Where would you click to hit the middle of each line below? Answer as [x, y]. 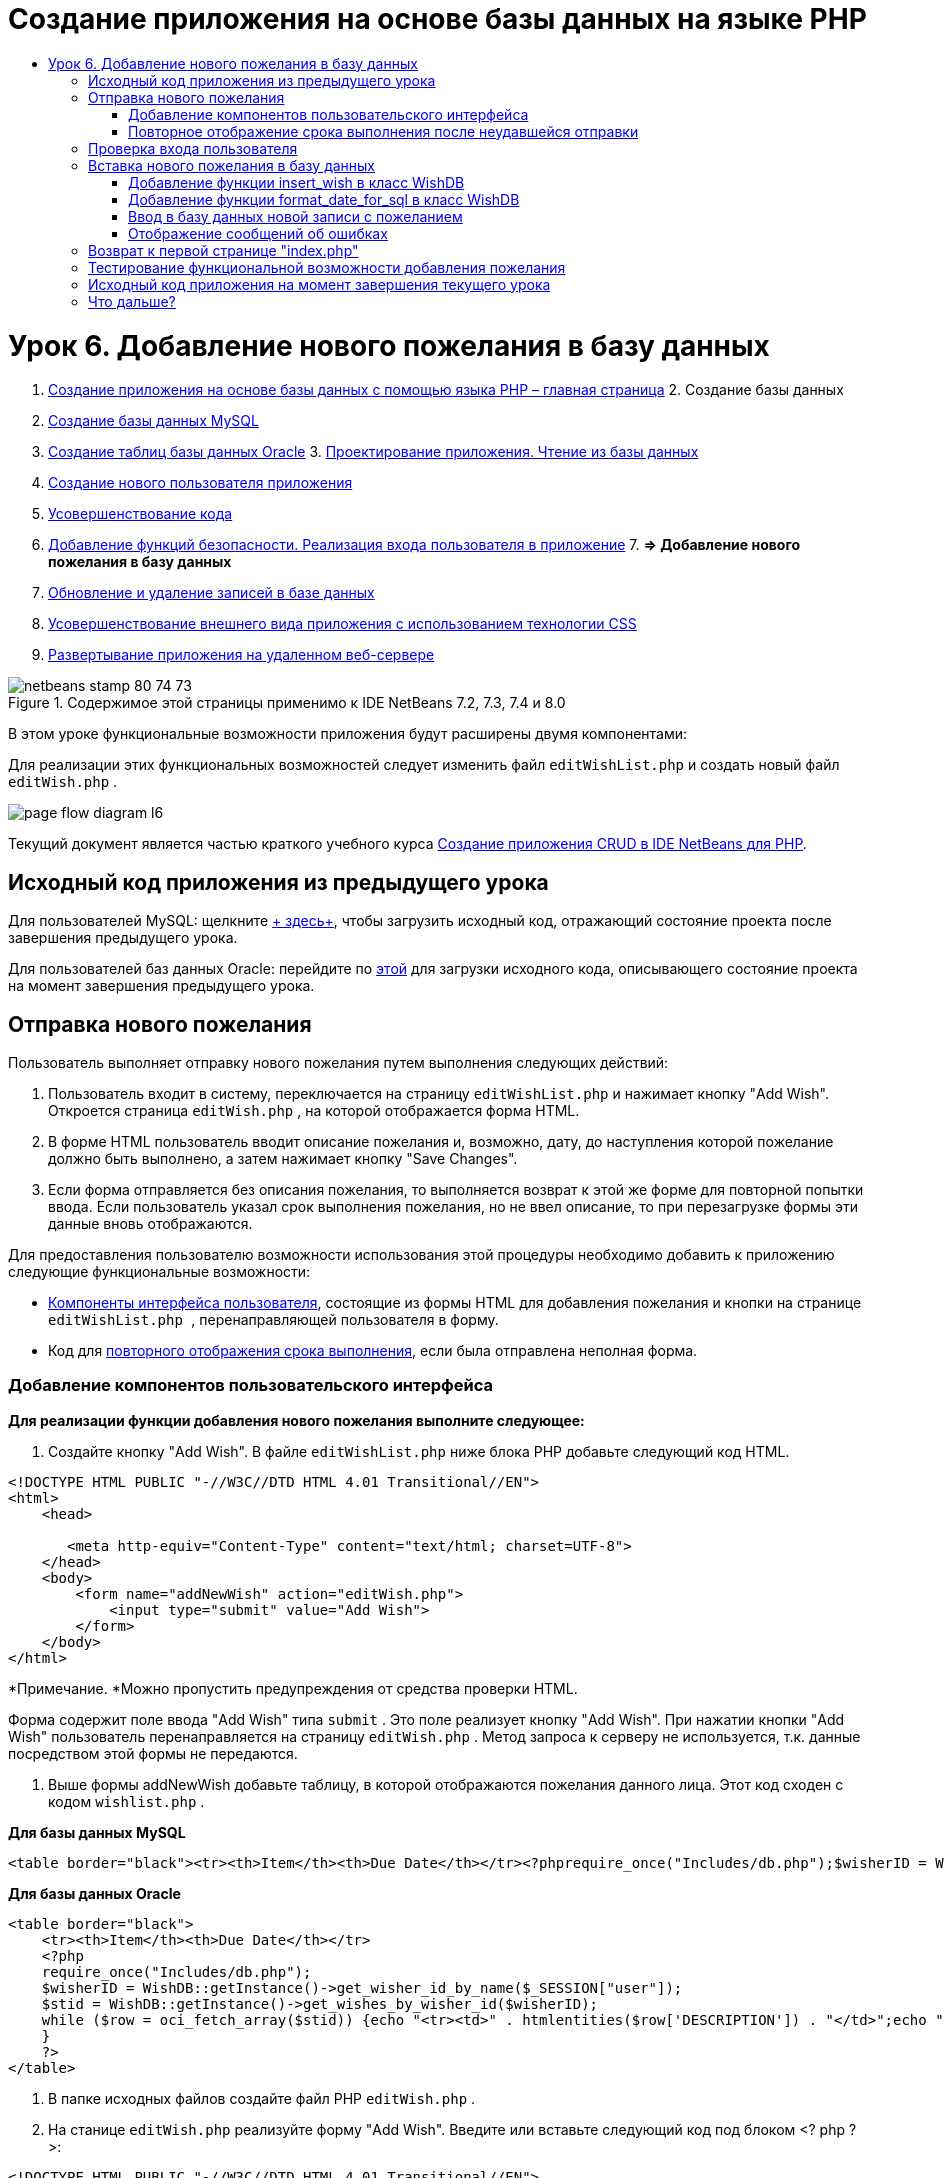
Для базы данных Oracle [94, 1893]
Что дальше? [132, 301]
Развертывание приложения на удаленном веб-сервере [241, 655]
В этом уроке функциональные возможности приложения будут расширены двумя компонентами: [348, 734]
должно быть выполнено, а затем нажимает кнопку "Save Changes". [283, 1158]
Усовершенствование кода [140, 514]
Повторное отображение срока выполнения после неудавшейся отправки [383, 131]
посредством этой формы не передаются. [153, 1753]
